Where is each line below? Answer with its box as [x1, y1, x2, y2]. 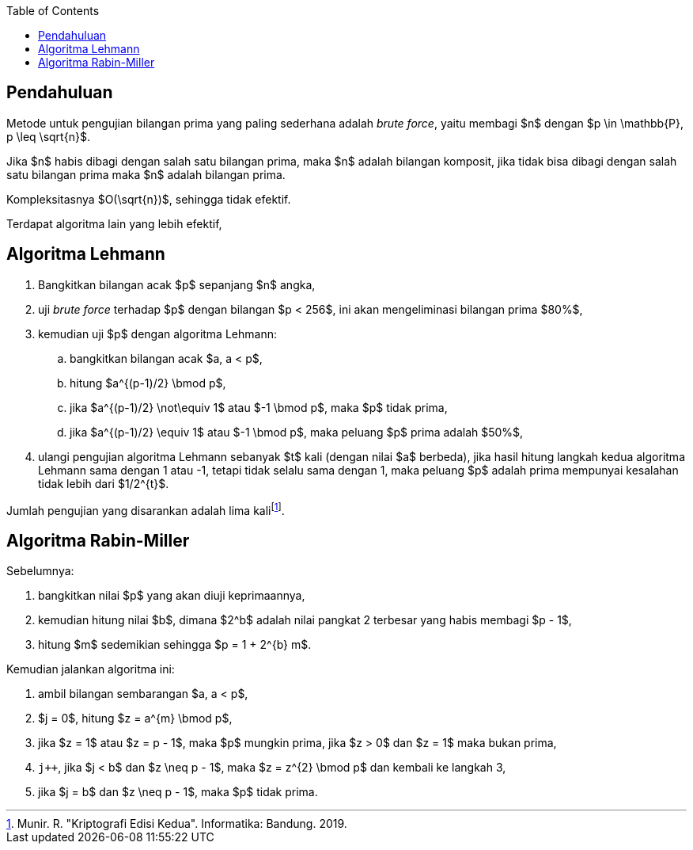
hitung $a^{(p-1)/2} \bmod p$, [70, 375, 226, 390]
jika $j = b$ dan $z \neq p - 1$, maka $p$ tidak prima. [38, 785, 318, 799]
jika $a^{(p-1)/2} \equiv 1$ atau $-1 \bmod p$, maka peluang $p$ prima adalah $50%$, [70, 425, 524, 439]
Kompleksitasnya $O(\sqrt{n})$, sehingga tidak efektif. [6, 192, 291, 206]
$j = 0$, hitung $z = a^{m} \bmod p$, [38, 711, 233, 726]
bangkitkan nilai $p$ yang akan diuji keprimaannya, [38, 589, 305, 603]
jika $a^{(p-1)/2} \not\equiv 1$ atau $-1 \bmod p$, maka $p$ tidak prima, [70, 400, 448, 414]
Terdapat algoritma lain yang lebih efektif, [6, 216, 222, 231]
